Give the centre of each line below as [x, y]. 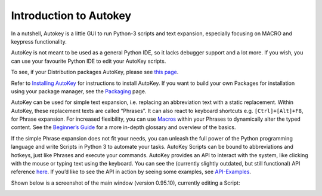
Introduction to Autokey [71, 16]
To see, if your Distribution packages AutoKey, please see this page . [95, 72]
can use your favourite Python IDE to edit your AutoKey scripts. [89, 61]
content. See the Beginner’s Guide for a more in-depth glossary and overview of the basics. [123, 127]
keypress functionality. [39, 41]
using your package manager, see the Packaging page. [79, 91]
